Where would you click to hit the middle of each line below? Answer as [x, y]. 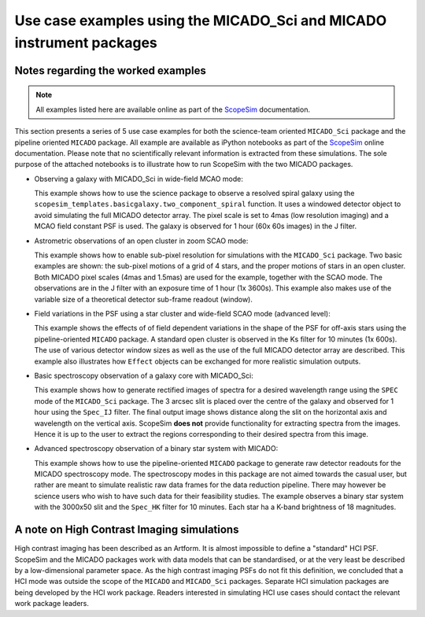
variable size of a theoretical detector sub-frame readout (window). [144, 299]
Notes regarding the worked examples [110, 70]
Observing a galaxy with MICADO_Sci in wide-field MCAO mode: [139, 179]
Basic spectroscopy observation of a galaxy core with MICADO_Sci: [144, 375]
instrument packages [86, 42]
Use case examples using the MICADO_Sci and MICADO [201, 20]
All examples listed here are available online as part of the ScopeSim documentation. [173, 109]
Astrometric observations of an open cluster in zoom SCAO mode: [141, 241]
